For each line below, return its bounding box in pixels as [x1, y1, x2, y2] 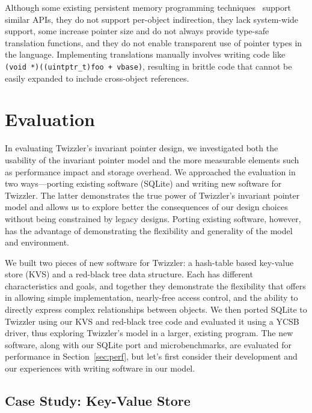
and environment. [5, 236, 70, 249]
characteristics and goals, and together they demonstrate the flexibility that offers [5, 279, 306, 292]
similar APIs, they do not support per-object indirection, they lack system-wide [5, 13, 299, 25]
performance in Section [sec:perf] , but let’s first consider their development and [5, 350, 298, 363]
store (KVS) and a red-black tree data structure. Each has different [5, 268, 253, 280]
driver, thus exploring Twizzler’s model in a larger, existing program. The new [5, 327, 293, 339]
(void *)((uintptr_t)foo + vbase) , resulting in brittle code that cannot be [5, 59, 292, 72]
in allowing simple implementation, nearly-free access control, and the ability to [5, 291, 298, 304]
